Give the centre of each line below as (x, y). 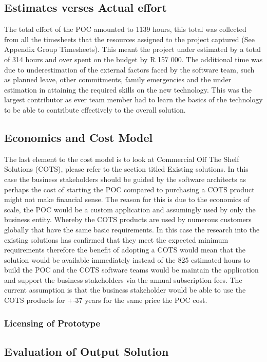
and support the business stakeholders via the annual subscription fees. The (123, 279)
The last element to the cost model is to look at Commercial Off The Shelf (122, 159)
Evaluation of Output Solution (87, 351)
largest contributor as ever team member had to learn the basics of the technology (133, 99)
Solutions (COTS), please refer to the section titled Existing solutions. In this (126, 169)
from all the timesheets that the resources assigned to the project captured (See (129, 39)
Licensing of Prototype (52, 323)
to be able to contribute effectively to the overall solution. (95, 109)
